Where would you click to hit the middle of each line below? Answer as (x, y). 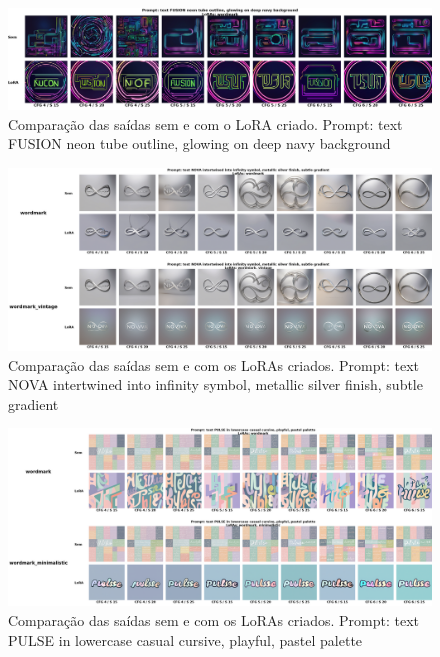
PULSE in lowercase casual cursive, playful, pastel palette (185, 639)
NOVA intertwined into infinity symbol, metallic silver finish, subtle (215, 384)
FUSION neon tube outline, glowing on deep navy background (199, 143)
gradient (33, 403)
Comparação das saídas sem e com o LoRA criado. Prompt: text (205, 123)
